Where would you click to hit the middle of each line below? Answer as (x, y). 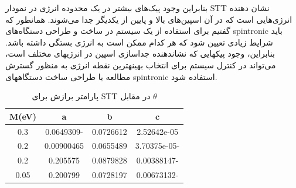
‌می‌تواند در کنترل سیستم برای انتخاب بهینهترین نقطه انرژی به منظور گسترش (141, 65)
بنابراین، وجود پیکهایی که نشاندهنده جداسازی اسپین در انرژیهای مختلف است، (140, 53)
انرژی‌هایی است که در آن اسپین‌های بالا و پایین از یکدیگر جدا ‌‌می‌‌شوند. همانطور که (149, 19)
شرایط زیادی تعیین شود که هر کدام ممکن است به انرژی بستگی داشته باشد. (139, 42)
